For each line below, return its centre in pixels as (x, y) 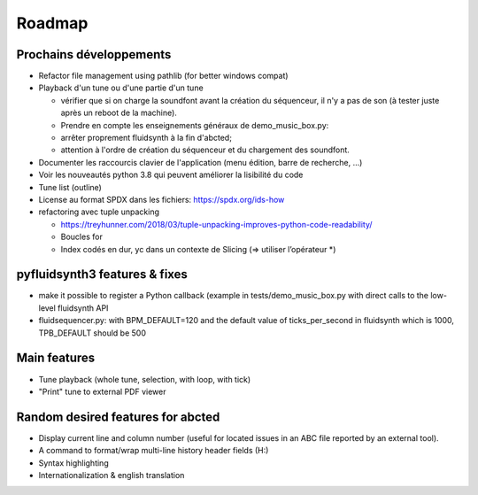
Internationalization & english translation (112, 475)
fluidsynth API (83, 308)
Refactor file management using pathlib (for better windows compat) (163, 76)
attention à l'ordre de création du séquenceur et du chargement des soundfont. (205, 150)
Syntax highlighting (74, 463)
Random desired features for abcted (118, 417)
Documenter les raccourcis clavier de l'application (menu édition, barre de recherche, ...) (200, 162)
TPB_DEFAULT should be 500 (92, 333)
